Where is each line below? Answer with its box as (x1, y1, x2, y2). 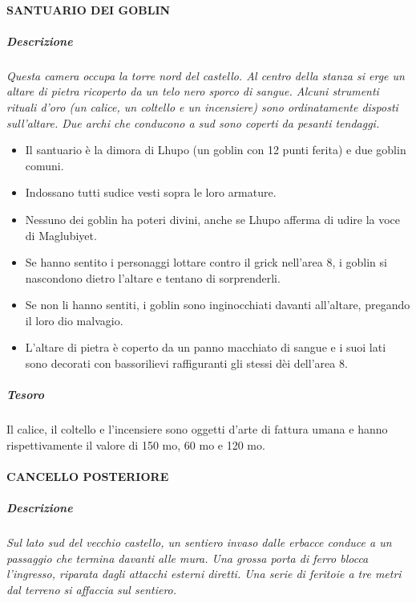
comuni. (25, 157, 64, 173)
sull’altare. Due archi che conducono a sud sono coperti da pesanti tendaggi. (6, 114, 380, 131)
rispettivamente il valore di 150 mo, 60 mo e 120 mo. (6, 436, 265, 453)
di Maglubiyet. (25, 226, 97, 243)
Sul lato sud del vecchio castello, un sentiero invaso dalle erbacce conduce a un (6, 534, 392, 551)
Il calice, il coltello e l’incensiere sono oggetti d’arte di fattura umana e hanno (6, 421, 388, 438)
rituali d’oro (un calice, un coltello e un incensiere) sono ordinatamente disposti (6, 98, 398, 115)
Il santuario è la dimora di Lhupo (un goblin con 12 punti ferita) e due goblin (25, 141, 406, 158)
